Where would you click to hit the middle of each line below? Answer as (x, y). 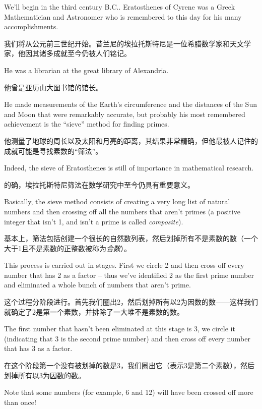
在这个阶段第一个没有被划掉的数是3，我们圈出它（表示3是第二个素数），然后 (129, 365)
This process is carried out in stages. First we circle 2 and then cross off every (124, 265)
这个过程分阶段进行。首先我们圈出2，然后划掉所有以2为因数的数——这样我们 (131, 302)
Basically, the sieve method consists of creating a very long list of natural (117, 201)
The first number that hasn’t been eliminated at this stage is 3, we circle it (120, 329)
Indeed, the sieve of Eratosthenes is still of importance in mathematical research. (129, 168)
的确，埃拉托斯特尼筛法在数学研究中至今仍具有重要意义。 (99, 184)
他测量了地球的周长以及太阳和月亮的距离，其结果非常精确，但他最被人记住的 (131, 140)
